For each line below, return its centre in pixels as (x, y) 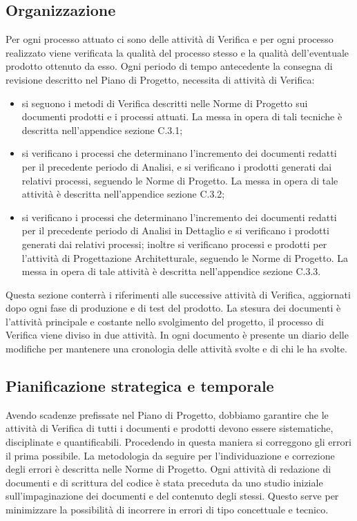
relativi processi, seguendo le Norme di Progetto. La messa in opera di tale (180, 180)
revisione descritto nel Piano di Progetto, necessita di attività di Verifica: (160, 79)
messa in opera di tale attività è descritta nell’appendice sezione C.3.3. (171, 271)
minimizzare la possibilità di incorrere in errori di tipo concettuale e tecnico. (167, 510)
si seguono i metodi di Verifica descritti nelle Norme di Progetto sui (165, 103)
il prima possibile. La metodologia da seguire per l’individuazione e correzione (170, 455)
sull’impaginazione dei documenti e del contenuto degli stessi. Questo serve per (172, 496)
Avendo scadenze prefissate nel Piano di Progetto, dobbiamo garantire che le (167, 414)
